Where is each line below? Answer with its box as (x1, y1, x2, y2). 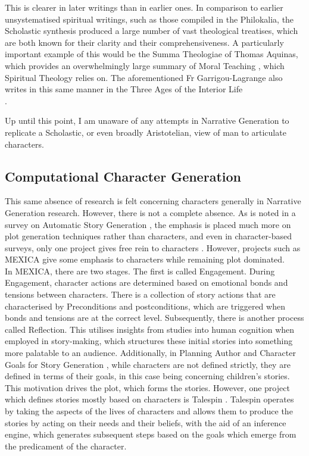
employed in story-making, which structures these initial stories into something (5, 335, 293, 347)
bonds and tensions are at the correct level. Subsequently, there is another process (5, 311, 304, 324)
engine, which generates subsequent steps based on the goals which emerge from (5, 428, 296, 441)
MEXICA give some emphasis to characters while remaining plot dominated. (5, 253, 285, 266)
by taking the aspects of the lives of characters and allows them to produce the (5, 405, 293, 417)
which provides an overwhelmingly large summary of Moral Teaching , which (5, 59, 285, 71)
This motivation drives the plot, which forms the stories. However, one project (5, 381, 290, 393)
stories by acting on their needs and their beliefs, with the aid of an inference (5, 416, 286, 429)
